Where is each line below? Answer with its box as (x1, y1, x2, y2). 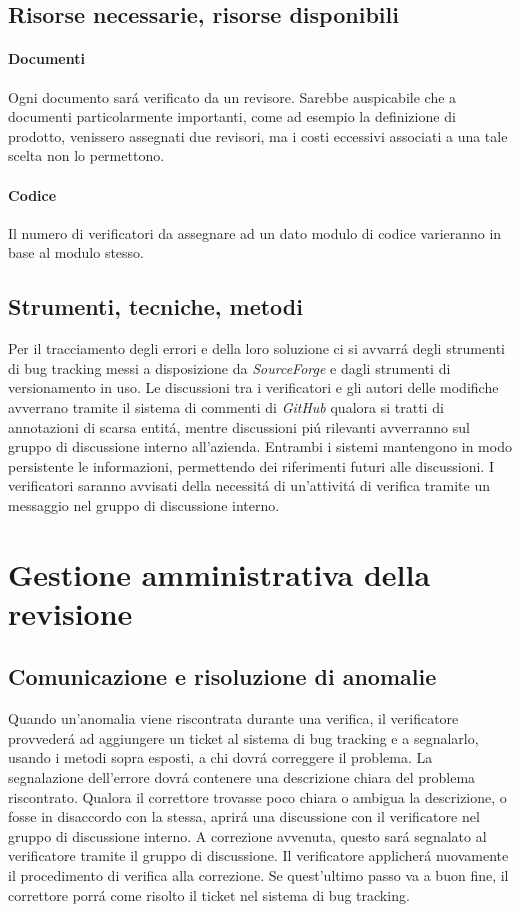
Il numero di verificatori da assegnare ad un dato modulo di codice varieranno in (8, 222, 502, 243)
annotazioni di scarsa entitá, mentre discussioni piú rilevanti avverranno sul (8, 416, 470, 437)
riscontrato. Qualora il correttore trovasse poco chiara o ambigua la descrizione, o (8, 786, 507, 807)
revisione (8, 592, 133, 633)
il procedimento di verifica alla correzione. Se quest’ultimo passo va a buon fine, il (8, 865, 509, 885)
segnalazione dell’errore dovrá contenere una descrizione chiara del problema (8, 767, 476, 788)
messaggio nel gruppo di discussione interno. (8, 494, 280, 515)
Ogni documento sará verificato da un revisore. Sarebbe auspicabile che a (8, 86, 457, 107)
